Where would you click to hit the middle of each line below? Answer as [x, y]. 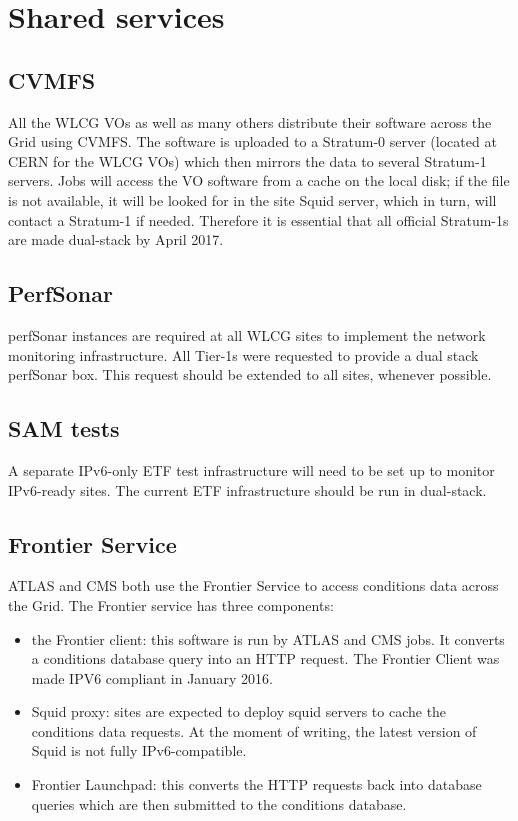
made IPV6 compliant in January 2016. [152, 677]
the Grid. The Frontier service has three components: [171, 604]
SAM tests [64, 428]
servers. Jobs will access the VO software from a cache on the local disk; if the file [259, 180]
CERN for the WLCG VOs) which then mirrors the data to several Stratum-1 [247, 160]
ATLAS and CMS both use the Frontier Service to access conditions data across [253, 585]
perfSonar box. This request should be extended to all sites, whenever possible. [250, 374]
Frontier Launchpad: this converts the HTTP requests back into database [256, 784]
